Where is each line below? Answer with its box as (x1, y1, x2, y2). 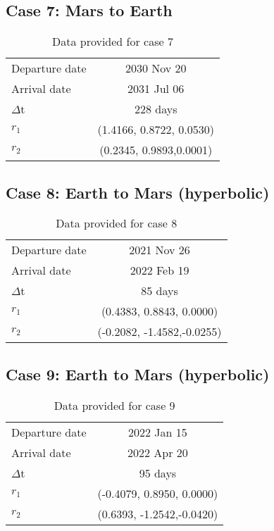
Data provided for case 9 (54, 396, 175, 413)
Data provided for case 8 (56, 215, 178, 232)
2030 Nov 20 (125, 60, 187, 77)
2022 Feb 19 (130, 262, 189, 279)
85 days (141, 282, 178, 299)
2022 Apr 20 (127, 444, 188, 461)
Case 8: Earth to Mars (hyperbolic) (6, 181, 270, 203)
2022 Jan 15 (128, 423, 187, 440)
